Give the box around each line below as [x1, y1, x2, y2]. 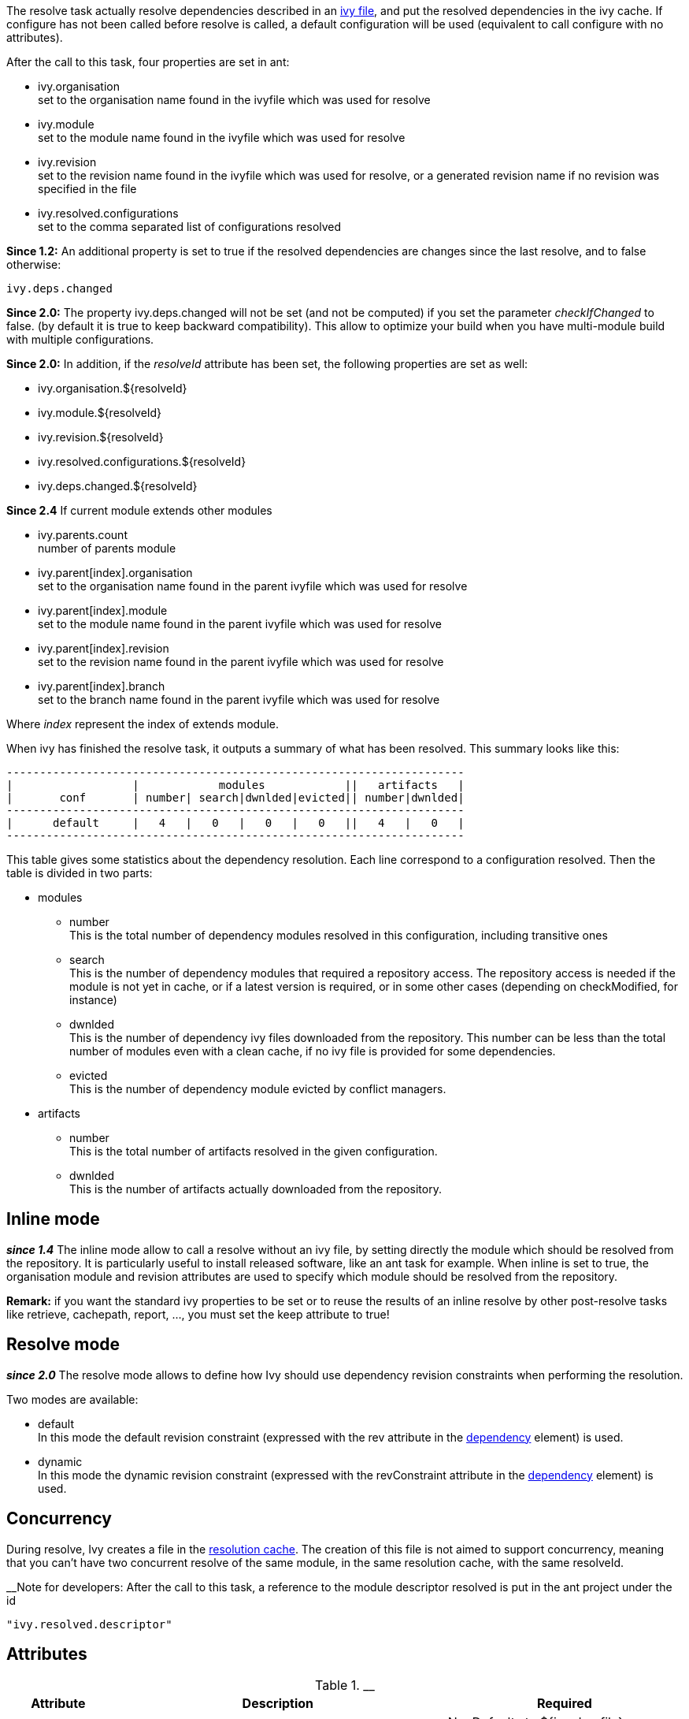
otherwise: [6, 258, 61, 271]
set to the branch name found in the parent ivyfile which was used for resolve [38, 693, 440, 706]
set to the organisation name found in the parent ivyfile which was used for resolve [38, 579, 468, 593]
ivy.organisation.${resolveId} [38, 381, 187, 395]
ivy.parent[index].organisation [38, 566, 193, 579]
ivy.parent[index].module [38, 604, 168, 617]
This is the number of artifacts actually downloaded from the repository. [69, 1182, 442, 1196]
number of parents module [38, 541, 176, 555]
